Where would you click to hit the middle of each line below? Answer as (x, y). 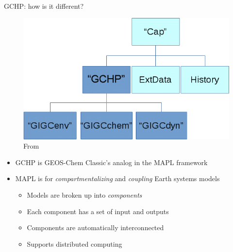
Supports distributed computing (75, 244)
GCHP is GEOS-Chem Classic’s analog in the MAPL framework (111, 162)
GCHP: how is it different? (44, 6)
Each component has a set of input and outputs (98, 211)
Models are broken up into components (84, 194)
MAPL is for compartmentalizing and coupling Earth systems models (117, 178)
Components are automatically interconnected (95, 227)
